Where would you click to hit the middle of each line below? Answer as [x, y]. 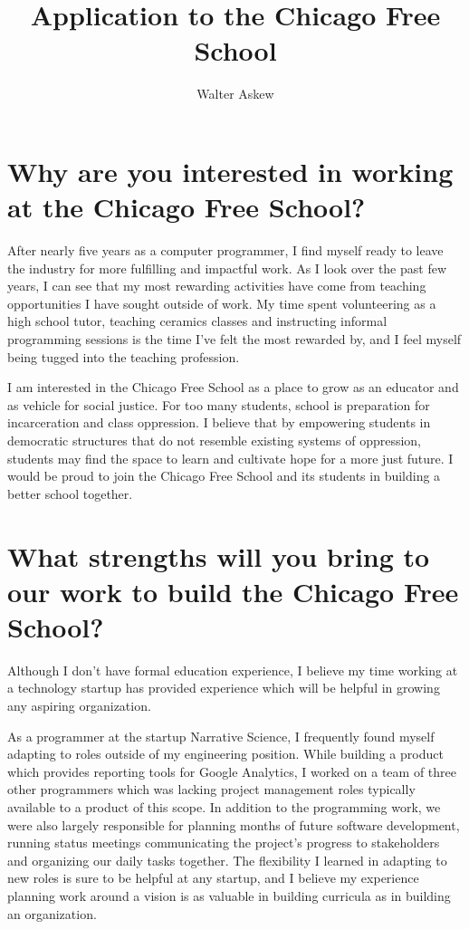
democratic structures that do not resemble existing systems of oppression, [215, 440]
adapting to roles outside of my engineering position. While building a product [225, 754]
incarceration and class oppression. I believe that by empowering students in [219, 422]
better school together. [70, 493]
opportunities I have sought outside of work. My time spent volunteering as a [222, 303]
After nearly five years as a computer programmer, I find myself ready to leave [225, 250]
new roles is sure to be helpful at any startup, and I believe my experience [213, 878]
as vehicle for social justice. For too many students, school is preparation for [219, 404]
